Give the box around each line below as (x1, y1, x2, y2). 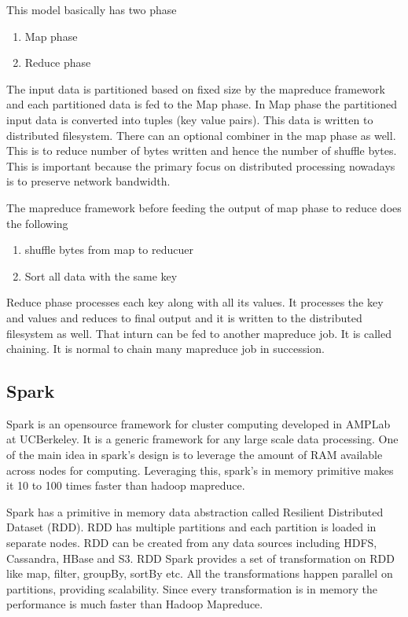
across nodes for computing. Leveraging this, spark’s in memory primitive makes (6, 461, 394, 478)
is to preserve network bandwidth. (6, 173, 171, 189)
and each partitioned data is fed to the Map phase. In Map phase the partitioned (6, 96, 397, 112)
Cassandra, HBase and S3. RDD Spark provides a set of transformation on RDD (6, 549, 395, 566)
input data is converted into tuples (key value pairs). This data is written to (6, 111, 373, 127)
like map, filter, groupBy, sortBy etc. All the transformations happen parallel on (6, 565, 393, 582)
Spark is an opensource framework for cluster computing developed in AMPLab (6, 415, 391, 432)
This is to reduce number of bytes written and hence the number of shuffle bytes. (6, 142, 397, 159)
